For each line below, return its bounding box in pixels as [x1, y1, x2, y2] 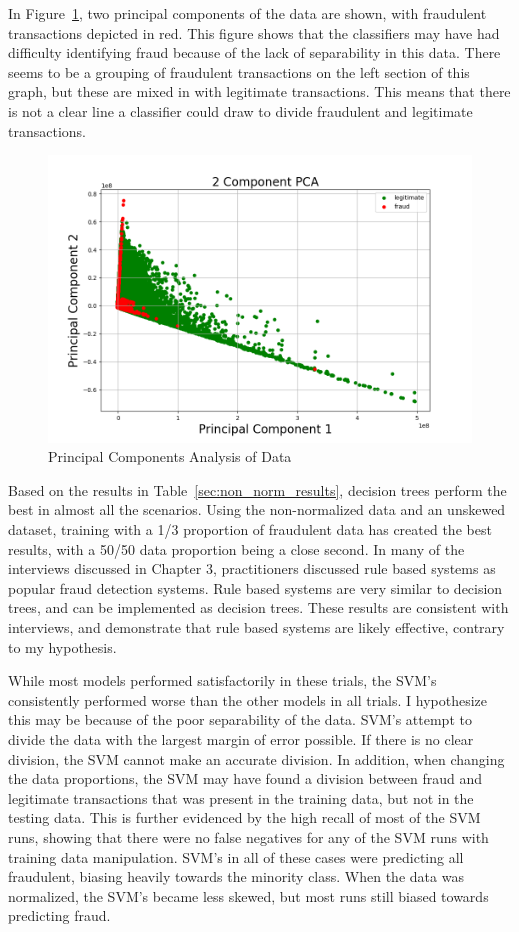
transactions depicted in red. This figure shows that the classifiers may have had [8, 22, 500, 43]
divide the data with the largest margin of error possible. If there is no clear [8, 728, 474, 749]
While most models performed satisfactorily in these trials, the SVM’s [8, 670, 437, 691]
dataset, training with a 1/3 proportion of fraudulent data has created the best [8, 519, 492, 539]
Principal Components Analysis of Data [48, 446, 292, 467]
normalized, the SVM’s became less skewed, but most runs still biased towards [8, 885, 489, 906]
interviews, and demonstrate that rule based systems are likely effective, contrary [8, 616, 505, 637]
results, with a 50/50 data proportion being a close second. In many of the [8, 538, 465, 559]
